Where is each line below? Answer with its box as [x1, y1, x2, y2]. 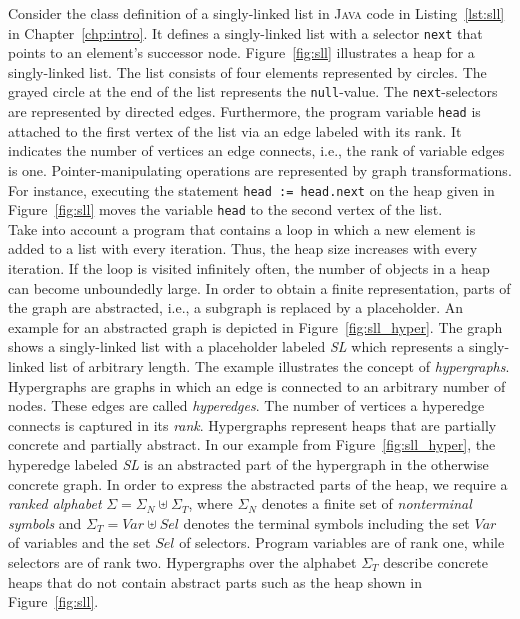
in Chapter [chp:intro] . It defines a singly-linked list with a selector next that [8, 22, 483, 43]
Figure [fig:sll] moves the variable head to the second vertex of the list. [8, 199, 443, 220]
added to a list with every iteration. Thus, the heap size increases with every [8, 238, 478, 259]
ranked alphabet [8, 493, 102, 514]
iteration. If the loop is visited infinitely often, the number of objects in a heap [8, 258, 490, 279]
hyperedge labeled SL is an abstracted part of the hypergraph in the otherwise [8, 453, 489, 474]
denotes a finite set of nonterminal [261, 493, 472, 514]
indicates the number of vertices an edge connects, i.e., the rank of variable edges [8, 140, 505, 161]
